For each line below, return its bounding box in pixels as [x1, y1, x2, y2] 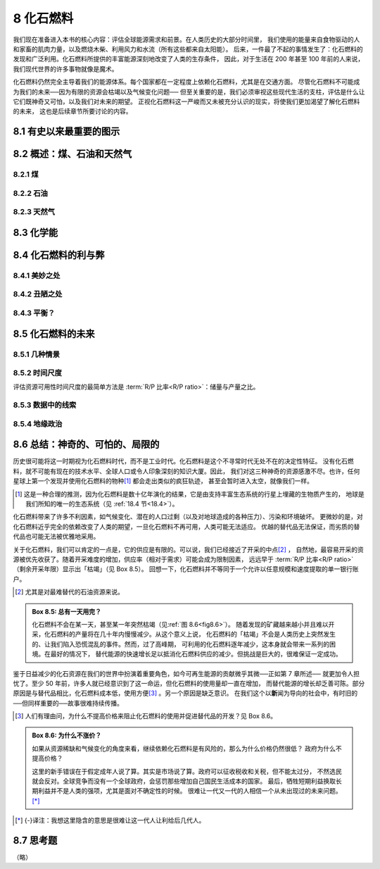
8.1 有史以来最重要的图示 [13, 125, 120, 137]
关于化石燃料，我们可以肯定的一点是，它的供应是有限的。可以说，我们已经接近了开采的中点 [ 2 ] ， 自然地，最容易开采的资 [13, 545, 364, 554]
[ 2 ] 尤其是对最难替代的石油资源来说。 [15, 588, 125, 596]
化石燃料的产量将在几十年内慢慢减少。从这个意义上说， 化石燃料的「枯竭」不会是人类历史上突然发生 [44, 630, 336, 639]
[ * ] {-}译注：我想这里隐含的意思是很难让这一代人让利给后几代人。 [15, 816, 205, 825]
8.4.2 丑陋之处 [13, 289, 63, 299]
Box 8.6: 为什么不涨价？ [32, 731, 102, 739]
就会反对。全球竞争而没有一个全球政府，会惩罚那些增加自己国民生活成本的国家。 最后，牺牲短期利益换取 [32, 777, 336, 785]
